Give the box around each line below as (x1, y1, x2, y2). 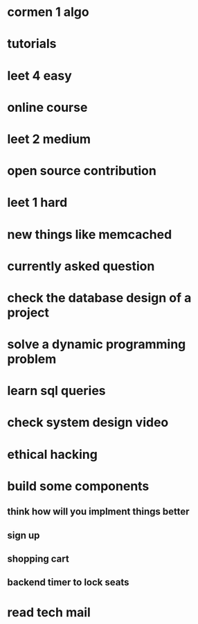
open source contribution (7, 163, 157, 179)
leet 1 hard (7, 195, 68, 210)
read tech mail (7, 605, 91, 620)
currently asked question (7, 258, 155, 274)
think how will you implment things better (7, 506, 190, 518)
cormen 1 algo (7, 4, 89, 20)
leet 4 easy (7, 67, 73, 83)
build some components (7, 478, 150, 494)
